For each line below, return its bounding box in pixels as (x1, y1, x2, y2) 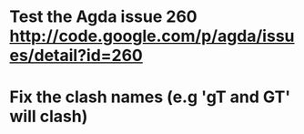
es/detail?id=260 (9, 46, 143, 66)
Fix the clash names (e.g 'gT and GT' (9, 87, 291, 108)
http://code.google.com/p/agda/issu (9, 26, 295, 46)
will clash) (9, 107, 88, 127)
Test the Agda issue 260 (9, 6, 198, 27)
